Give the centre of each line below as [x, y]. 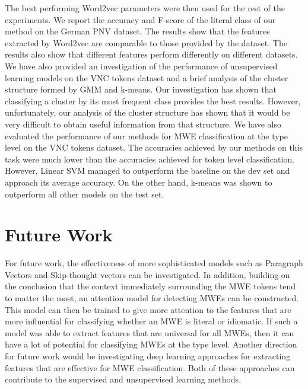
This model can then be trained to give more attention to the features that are [148, 309]
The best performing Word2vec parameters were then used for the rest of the [145, 8]
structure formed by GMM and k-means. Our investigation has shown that [141, 89]
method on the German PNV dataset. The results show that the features [137, 31]
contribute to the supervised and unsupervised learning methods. [123, 379]
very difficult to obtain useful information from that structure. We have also [143, 124]
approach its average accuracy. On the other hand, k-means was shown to [139, 182]
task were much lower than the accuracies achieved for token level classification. [150, 159]
